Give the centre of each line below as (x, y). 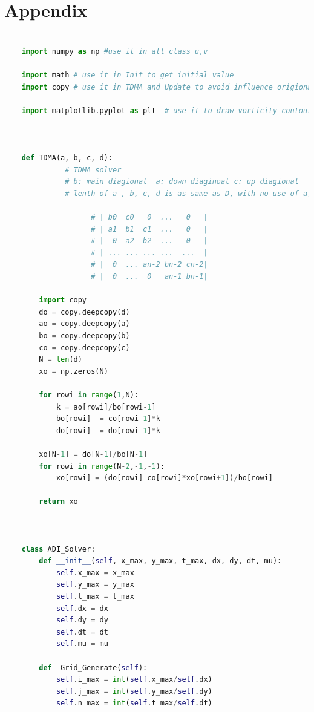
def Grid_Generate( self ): (93, 668)
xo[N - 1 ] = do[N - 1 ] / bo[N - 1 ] (93, 454)
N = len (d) (61, 360)
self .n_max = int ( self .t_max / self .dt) (134, 703)
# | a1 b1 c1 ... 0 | (149, 229)
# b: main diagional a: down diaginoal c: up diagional (182, 182)
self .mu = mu (82, 644)
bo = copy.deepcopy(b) (84, 335)
